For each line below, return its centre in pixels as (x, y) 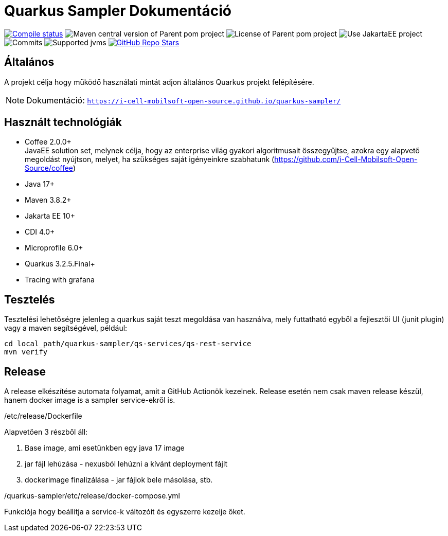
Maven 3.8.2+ (48, 200)
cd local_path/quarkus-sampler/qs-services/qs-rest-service (128, 344)
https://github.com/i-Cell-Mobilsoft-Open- (346, 159)
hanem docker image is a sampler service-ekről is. (90, 400)
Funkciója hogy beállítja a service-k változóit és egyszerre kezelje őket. (125, 512)
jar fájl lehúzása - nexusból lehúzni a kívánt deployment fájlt (126, 464)
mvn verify (26, 352)
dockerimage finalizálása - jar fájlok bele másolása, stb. (119, 480)
